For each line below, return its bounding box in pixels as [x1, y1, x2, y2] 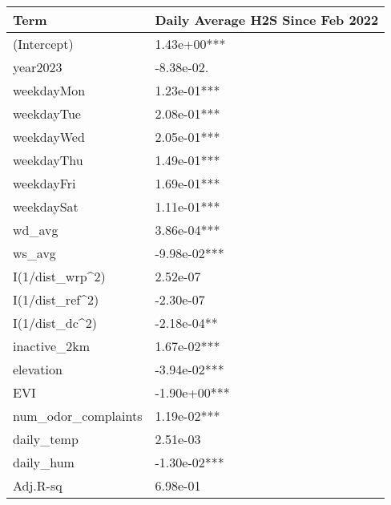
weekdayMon [13, 81, 86, 99]
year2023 [13, 58, 62, 76]
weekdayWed [13, 127, 85, 146]
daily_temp [13, 430, 79, 448]
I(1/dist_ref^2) [13, 290, 99, 309]
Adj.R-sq [13, 476, 62, 495]
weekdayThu [13, 151, 83, 169]
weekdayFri [13, 174, 76, 192]
